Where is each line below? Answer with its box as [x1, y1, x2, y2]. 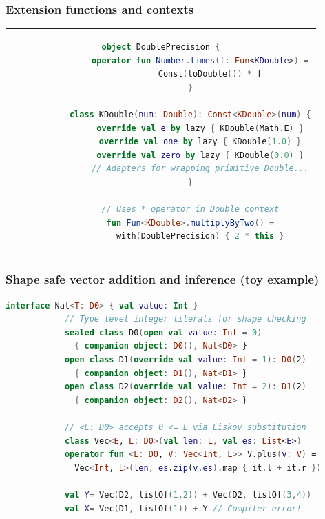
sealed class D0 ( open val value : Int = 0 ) [64, 327, 262, 337]
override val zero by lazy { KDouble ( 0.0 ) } [96, 150, 304, 160]
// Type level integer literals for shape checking [64, 314, 306, 324]
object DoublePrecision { [101, 41, 220, 52]
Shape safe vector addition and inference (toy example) [6, 271, 319, 288]
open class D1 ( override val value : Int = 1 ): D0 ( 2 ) [64, 354, 306, 364]
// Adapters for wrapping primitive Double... [92, 164, 309, 174]
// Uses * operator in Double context [101, 204, 280, 215]
